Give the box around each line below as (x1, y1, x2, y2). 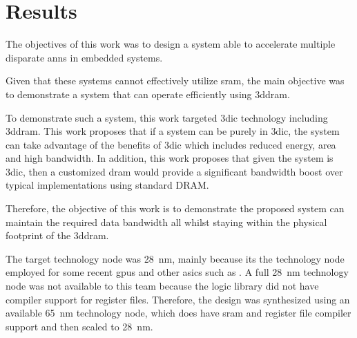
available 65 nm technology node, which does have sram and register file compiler (6, 306, 351, 320)
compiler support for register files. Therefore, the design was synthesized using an (6, 292, 350, 306)
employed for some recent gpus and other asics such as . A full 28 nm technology (6, 265, 349, 279)
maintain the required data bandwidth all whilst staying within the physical (6, 214, 327, 229)
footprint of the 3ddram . (6, 228, 109, 243)
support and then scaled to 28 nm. (6, 319, 153, 333)
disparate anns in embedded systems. (6, 50, 163, 64)
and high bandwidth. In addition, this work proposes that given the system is (6, 151, 334, 165)
